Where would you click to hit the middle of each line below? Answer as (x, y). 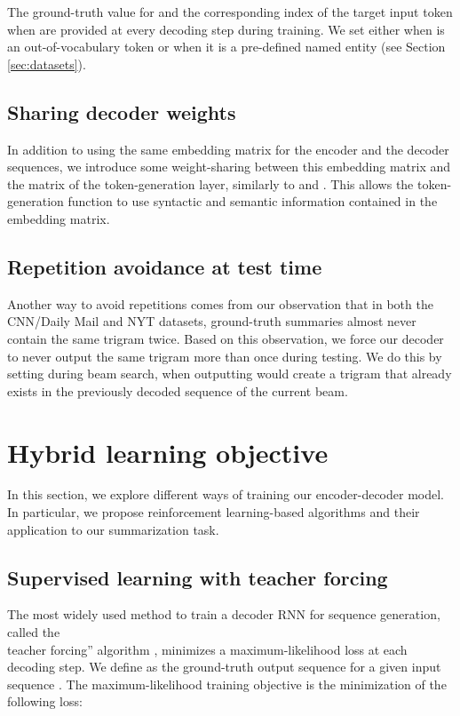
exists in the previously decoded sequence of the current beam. (178, 390)
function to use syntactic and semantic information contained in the (253, 201)
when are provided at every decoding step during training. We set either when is (226, 29)
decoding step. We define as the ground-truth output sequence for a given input (224, 667)
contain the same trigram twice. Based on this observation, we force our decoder (226, 338)
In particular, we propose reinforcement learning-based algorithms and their (214, 512)
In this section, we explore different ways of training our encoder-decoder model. (226, 494)
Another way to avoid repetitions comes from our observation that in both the (220, 303)
